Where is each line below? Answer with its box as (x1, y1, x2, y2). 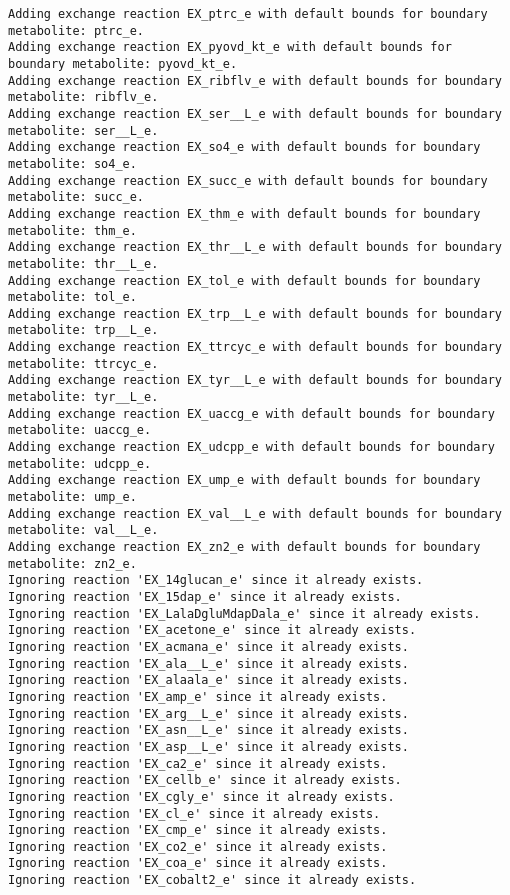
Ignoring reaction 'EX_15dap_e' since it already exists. (8, 589, 402, 604)
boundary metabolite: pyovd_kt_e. (8, 56, 238, 71)
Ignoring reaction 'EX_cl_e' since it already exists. (8, 806, 381, 821)
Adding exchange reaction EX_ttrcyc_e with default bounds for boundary (8, 340, 502, 355)
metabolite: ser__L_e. (8, 123, 159, 138)
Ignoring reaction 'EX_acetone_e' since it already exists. (8, 623, 417, 638)
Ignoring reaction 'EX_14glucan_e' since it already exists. (8, 573, 424, 588)
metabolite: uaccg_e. (8, 423, 152, 438)
